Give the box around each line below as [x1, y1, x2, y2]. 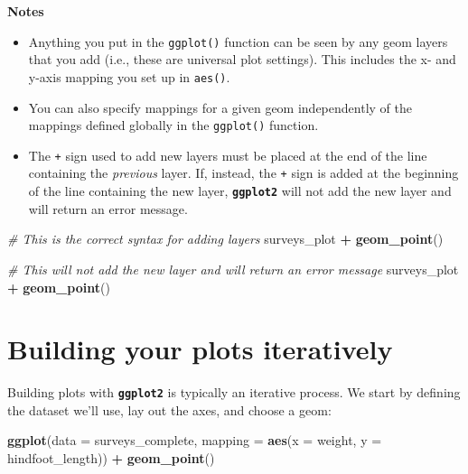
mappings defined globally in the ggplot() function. [28, 116, 319, 135]
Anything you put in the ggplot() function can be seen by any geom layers [28, 32, 448, 51]
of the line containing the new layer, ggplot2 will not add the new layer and [28, 181, 452, 200]
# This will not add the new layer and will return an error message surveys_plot [7, 259, 459, 278]
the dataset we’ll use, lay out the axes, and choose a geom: [7, 400, 332, 419]
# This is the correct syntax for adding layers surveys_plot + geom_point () [7, 229, 444, 248]
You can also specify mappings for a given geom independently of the [28, 98, 412, 116]
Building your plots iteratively [7, 330, 393, 367]
